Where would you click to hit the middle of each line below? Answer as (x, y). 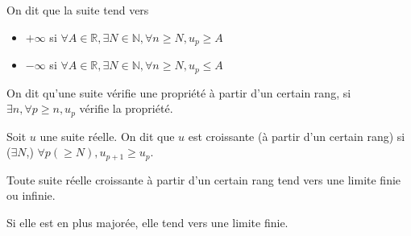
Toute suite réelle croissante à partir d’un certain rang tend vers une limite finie (204, 179)
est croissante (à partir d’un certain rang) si (297, 136)
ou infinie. (31, 195)
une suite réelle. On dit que (107, 136)
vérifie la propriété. (126, 108)
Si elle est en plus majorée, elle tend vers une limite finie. (147, 222)
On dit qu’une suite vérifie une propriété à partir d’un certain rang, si (179, 92)
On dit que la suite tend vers (78, 10)
